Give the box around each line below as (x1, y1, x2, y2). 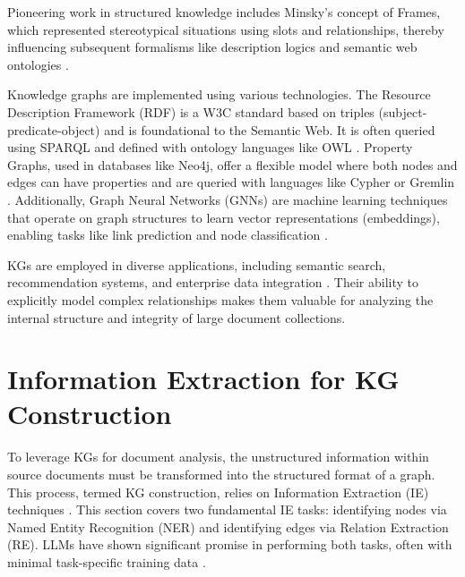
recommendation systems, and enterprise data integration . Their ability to (7, 273, 419, 292)
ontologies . (7, 55, 69, 73)
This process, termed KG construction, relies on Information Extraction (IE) (7, 482, 429, 501)
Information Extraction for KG (7, 361, 400, 397)
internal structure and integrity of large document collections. (7, 308, 346, 327)
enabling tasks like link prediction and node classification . (7, 225, 328, 244)
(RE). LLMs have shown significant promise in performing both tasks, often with (7, 535, 452, 554)
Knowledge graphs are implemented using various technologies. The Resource (7, 85, 431, 104)
